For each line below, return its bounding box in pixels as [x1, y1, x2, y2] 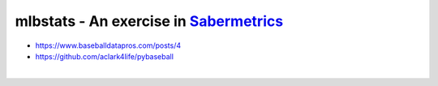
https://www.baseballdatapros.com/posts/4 [35, 41, 182, 50]
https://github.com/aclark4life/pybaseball [35, 51, 174, 61]
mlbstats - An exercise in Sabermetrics [15, 12, 284, 30]
